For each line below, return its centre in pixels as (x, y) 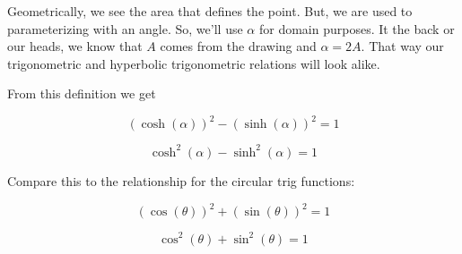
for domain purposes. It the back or (357, 28)
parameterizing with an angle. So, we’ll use (125, 28)
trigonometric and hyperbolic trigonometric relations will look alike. (194, 63)
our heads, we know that (75, 46)
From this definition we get (82, 93)
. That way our (402, 46)
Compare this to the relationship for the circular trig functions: (181, 180)
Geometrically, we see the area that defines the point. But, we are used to (210, 11)
